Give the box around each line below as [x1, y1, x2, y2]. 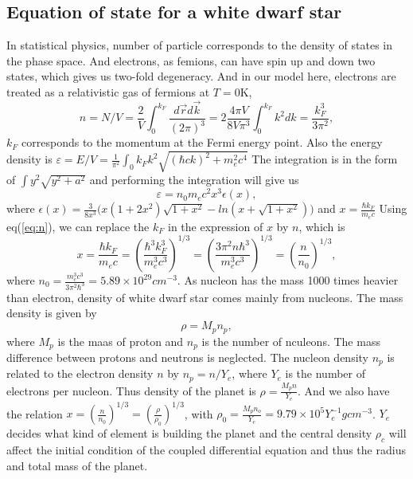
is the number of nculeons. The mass [201, 332, 380, 349]
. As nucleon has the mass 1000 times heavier [177, 272, 399, 289]
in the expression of [168, 218, 263, 234]
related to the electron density [6, 365, 154, 382]
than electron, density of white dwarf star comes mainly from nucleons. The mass [6, 289, 403, 305]
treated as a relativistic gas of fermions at [6, 83, 210, 100]
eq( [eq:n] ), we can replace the [6, 218, 150, 234]
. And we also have [297, 382, 390, 399]
